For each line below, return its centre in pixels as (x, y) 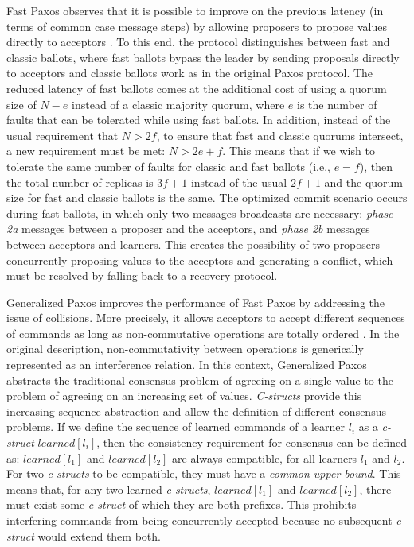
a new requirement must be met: (86, 151)
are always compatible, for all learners (265, 458)
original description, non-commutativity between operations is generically (185, 349)
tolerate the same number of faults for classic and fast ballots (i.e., (168, 166)
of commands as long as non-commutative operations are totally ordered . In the (203, 333)
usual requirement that (62, 135)
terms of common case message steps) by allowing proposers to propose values (197, 26)
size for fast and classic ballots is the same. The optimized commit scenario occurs (207, 198)
